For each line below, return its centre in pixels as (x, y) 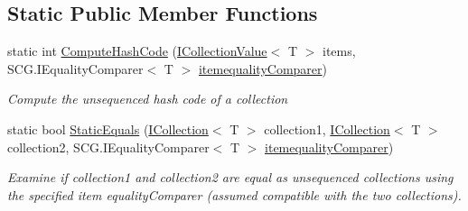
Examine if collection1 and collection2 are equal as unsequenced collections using (230, 177)
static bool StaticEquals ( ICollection (108, 128)
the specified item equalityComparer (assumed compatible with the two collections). (234, 194)
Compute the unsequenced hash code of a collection (148, 99)
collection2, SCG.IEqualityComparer (108, 147)
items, (339, 51)
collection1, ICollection (327, 128)
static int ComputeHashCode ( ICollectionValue (137, 51)
